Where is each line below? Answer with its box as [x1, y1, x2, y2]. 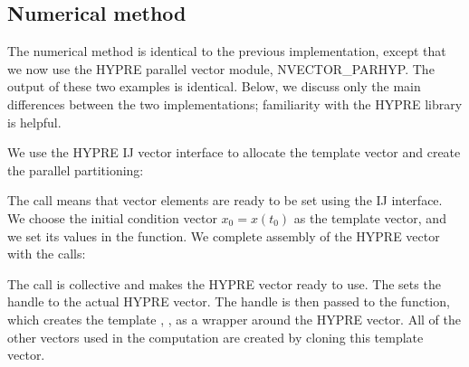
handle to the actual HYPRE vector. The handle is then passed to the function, [7, 292, 450, 311]
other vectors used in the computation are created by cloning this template [7, 327, 424, 346]
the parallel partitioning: [7, 160, 144, 179]
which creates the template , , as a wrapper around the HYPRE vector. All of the [7, 309, 462, 328]
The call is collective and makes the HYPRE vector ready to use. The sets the [7, 274, 441, 293]
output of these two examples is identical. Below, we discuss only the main [7, 77, 421, 96]
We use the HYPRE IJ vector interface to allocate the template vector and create [7, 143, 461, 162]
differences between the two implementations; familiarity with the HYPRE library [7, 94, 463, 113]
